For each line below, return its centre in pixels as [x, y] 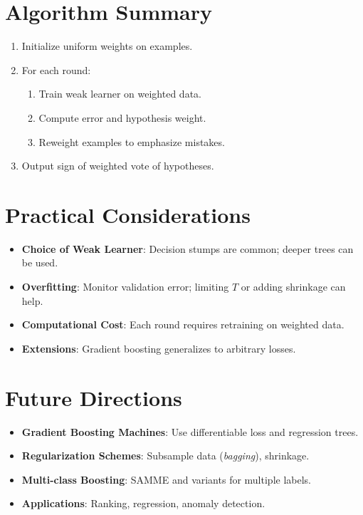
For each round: [56, 69]
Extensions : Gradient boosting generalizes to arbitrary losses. [159, 348]
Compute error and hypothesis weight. [122, 117]
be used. [40, 262]
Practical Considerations [128, 214]
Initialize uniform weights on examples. [107, 46]
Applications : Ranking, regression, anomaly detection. [143, 503]
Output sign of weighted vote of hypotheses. [118, 166]
